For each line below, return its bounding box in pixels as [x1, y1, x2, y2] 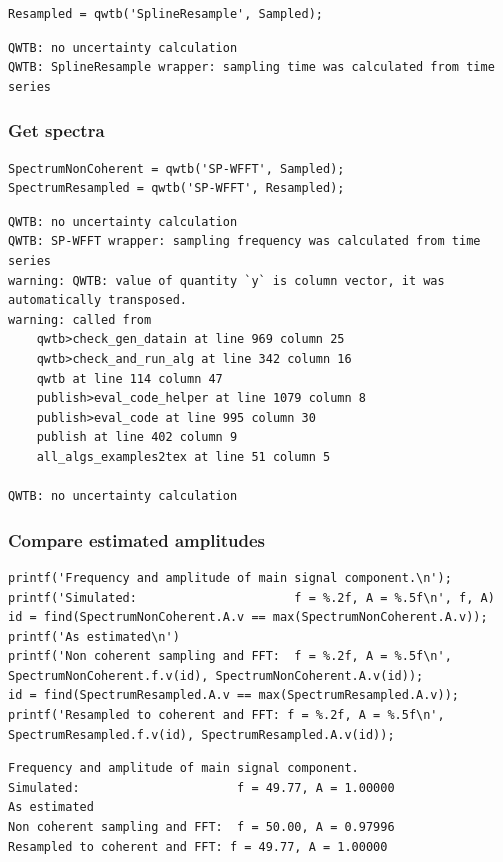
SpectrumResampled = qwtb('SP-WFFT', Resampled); [8, 181, 345, 196]
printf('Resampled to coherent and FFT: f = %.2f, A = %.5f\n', [8, 708, 445, 723]
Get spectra [8, 118, 105, 143]
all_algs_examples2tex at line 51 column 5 [36, 449, 331, 464]
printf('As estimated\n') [8, 629, 180, 644]
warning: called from [8, 312, 152, 327]
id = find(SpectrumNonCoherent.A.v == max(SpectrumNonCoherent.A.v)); [8, 610, 488, 625]
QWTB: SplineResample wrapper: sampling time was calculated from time [8, 60, 495, 75]
